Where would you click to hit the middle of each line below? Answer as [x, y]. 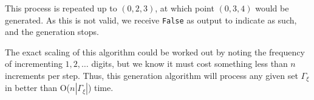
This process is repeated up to [61, 8]
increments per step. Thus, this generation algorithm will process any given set [152, 76]
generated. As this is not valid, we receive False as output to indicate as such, [151, 20]
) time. [101, 88]
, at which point [185, 8]
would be [272, 8]
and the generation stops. [52, 32]
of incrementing [34, 64]
